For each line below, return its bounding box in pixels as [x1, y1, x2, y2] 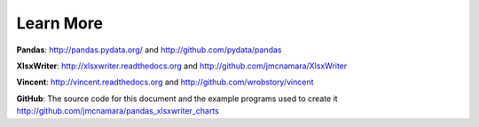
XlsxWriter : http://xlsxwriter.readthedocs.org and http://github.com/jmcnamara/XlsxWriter [16, 60, 348, 71]
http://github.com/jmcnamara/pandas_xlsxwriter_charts [16, 106, 219, 116]
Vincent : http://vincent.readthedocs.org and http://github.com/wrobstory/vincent [16, 76, 314, 88]
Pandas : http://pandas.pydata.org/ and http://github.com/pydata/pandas [16, 44, 282, 55]
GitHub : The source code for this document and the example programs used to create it [16, 93, 338, 104]
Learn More [16, 13, 104, 33]
